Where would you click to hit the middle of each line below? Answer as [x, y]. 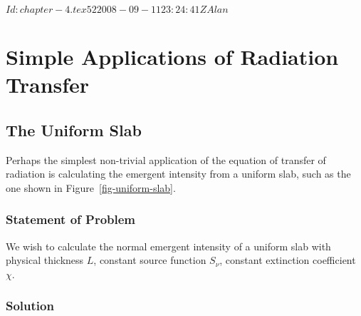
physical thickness [45, 260]
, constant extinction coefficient [288, 260]
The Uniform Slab [74, 129]
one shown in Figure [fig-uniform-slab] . [91, 187]
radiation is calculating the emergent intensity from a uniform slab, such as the [178, 174]
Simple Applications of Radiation [172, 57]
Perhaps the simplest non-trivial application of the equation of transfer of [166, 159]
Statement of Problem [71, 219]
